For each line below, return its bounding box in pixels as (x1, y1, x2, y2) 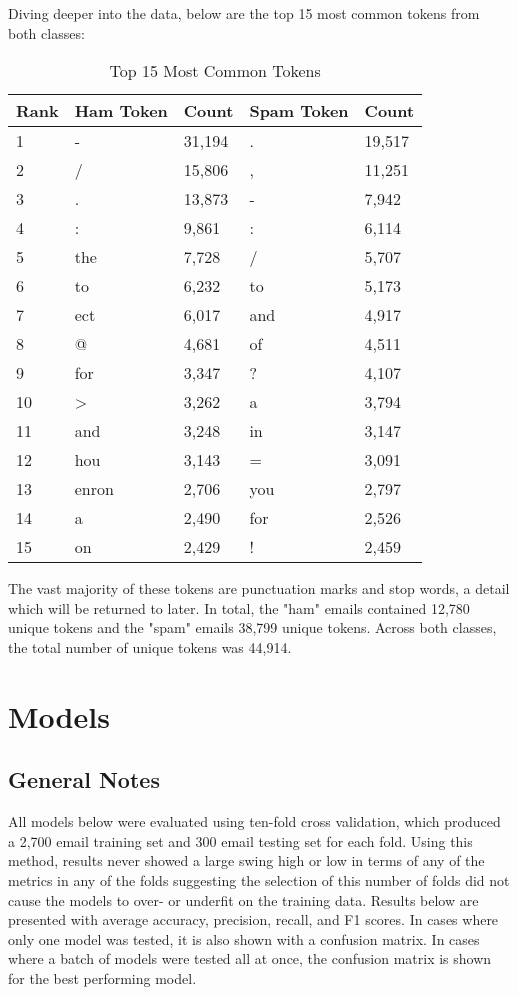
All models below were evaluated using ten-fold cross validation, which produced (8, 811, 501, 832)
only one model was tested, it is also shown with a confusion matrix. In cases (8, 928, 480, 949)
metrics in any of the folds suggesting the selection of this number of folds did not (8, 869, 510, 890)
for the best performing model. (8, 967, 197, 988)
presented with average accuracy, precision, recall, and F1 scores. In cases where (8, 909, 499, 930)
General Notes (8, 764, 160, 795)
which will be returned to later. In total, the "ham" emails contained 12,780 (8, 597, 470, 618)
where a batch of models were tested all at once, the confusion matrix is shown (8, 948, 492, 969)
